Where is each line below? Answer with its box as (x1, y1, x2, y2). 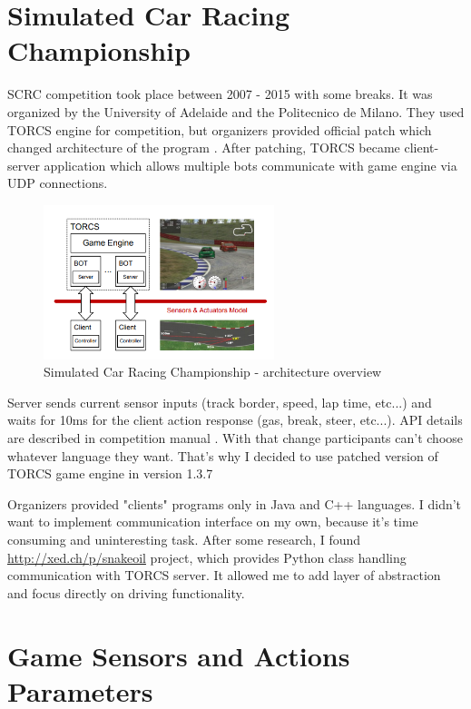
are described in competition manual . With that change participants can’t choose (7, 428, 464, 448)
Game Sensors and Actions (7, 636, 350, 674)
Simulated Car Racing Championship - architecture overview (44, 362, 382, 381)
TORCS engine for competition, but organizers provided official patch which (7, 120, 432, 139)
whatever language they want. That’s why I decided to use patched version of (7, 446, 438, 465)
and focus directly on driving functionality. (7, 583, 245, 602)
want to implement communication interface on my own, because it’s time (7, 512, 418, 531)
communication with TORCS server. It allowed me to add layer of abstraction (7, 566, 441, 585)
